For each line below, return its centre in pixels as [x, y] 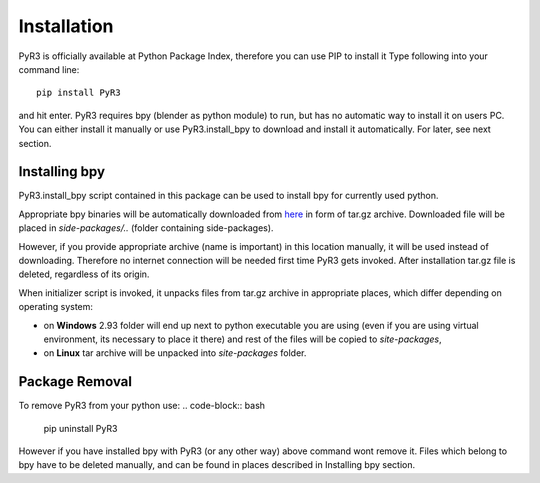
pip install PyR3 [78, 93]
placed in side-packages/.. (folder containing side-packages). [146, 228]
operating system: [56, 307]
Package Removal [75, 381]
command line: [49, 69]
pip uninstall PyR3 [80, 428]
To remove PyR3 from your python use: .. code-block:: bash [141, 406]
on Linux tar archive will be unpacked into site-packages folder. [175, 353]
